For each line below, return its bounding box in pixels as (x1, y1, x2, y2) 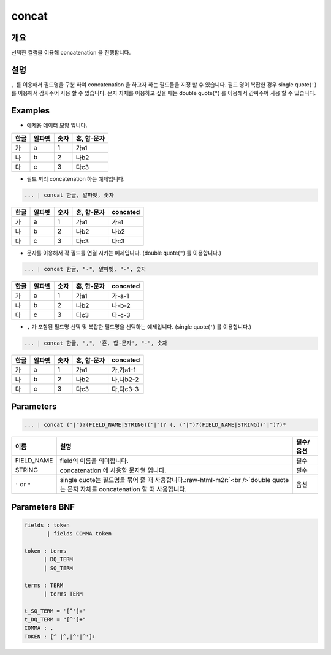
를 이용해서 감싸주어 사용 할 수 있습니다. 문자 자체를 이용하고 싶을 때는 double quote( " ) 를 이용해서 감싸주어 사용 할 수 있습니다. (11, 90, 316, 97)
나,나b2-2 (111, 375, 139, 383)
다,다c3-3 (111, 385, 139, 393)
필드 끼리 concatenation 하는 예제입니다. (26, 175, 125, 182)
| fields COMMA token (47, 531, 112, 537)
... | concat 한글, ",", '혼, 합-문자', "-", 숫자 (24, 339, 168, 347)
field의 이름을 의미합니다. (59, 457, 129, 465)
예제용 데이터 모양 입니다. (26, 121, 88, 129)
